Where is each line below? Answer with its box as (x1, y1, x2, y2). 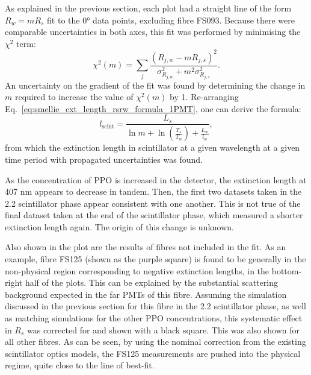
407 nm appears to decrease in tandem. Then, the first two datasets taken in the (5, 185, 302, 198)
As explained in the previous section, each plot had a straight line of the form (5, 2, 292, 14)
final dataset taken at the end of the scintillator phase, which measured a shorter (5, 209, 303, 221)
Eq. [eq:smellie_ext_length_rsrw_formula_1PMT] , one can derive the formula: (5, 102, 301, 115)
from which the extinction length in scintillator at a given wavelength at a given (5, 141, 300, 154)
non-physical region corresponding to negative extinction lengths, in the (5, 264, 269, 277)
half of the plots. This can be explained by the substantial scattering (25, 276, 278, 289)
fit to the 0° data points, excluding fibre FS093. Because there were (47, 13, 295, 26)
